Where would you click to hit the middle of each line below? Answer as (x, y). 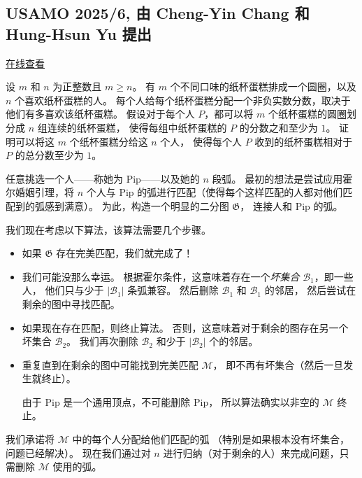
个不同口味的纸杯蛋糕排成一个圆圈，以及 (263, 86)
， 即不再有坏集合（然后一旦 (278, 364)
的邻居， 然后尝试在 (310, 290)
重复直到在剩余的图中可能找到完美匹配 (110, 364)
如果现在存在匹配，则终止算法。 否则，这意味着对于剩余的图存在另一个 (185, 327)
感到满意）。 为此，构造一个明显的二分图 (137, 205)
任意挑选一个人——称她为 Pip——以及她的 (103, 178)
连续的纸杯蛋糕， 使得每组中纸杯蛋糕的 (137, 127)
